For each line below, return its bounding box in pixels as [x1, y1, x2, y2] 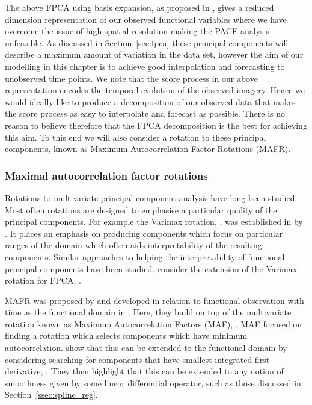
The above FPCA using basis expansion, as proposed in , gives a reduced [5, 1, 274, 13]
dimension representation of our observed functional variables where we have [5, 13, 287, 25]
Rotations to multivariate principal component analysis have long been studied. [5, 191, 298, 204]
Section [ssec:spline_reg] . [5, 388, 98, 401]
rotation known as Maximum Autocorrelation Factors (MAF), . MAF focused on [5, 317, 302, 330]
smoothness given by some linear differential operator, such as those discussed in [5, 376, 301, 389]
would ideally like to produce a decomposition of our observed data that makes [5, 95, 296, 108]
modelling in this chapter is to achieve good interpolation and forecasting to [5, 59, 285, 72]
